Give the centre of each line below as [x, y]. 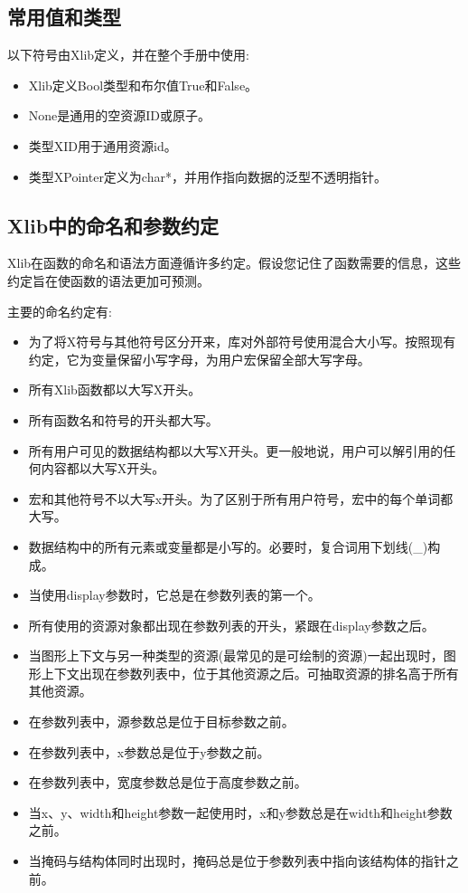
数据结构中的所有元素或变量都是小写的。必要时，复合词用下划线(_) [228, 546]
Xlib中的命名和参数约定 [113, 225]
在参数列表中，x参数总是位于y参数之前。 [149, 751]
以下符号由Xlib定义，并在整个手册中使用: [128, 55]
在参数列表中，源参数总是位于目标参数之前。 [161, 722]
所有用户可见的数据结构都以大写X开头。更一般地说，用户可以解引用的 [236, 450]
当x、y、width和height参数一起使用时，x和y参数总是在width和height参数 [240, 812]
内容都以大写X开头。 [103, 468]
